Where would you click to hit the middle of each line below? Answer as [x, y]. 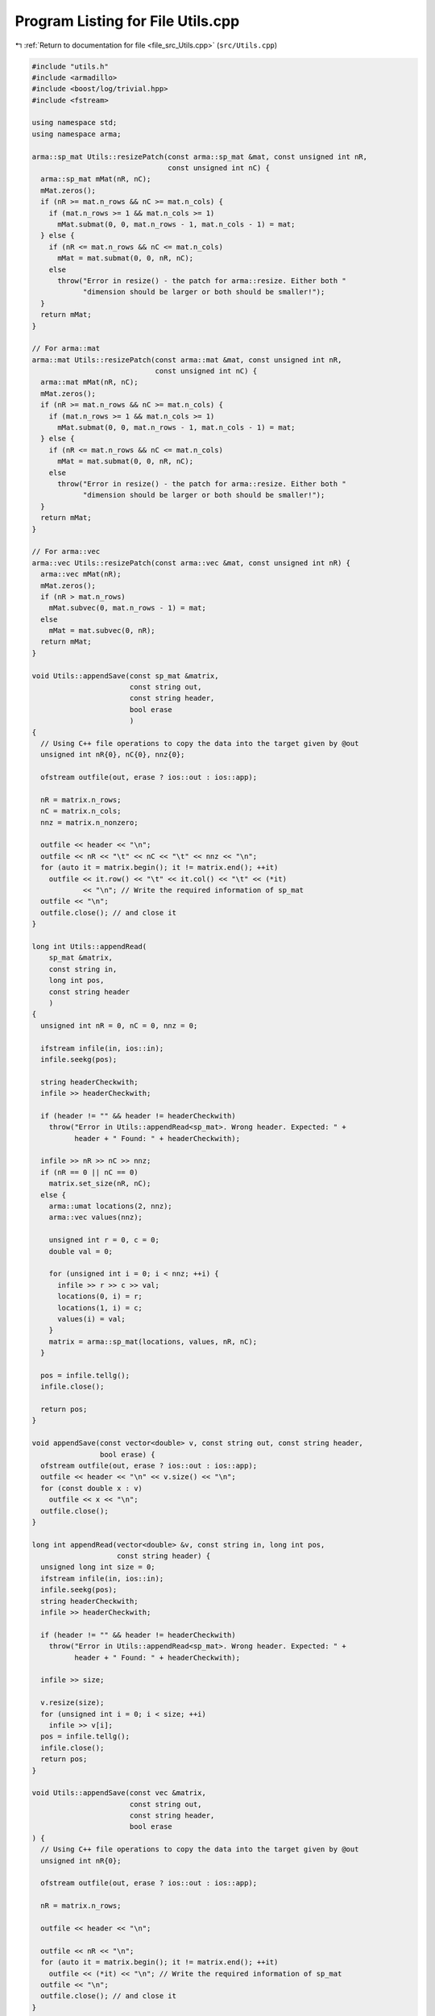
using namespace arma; [77, 134]
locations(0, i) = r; [100, 1297]
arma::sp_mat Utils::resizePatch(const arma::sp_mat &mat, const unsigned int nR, [200, 156]
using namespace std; [75, 123]
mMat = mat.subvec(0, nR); [102, 631]
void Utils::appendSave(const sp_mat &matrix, [125, 676]
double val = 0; [81, 1251]
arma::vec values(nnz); [95, 1217]
